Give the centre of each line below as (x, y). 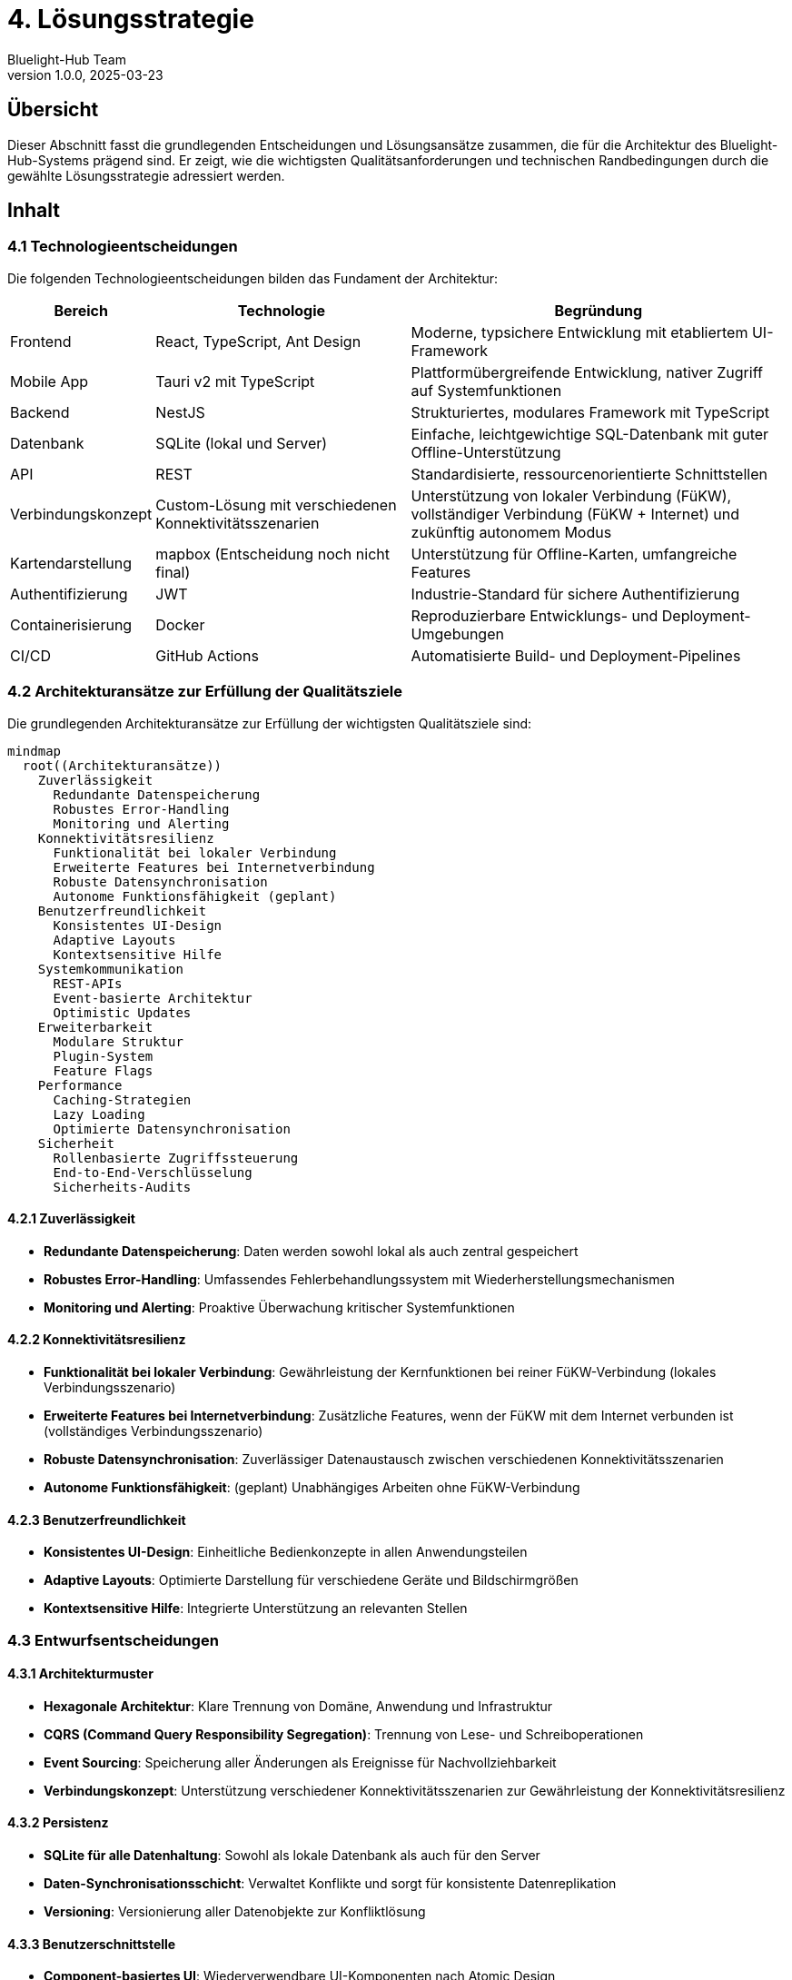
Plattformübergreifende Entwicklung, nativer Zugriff (587, 372)
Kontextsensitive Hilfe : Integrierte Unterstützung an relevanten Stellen (256, 1609)
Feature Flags (103, 1070)
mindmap (35, 751)
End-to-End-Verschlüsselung (153, 1172)
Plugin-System (103, 1056)
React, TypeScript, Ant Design (258, 341)
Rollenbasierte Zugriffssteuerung (176, 1158)
